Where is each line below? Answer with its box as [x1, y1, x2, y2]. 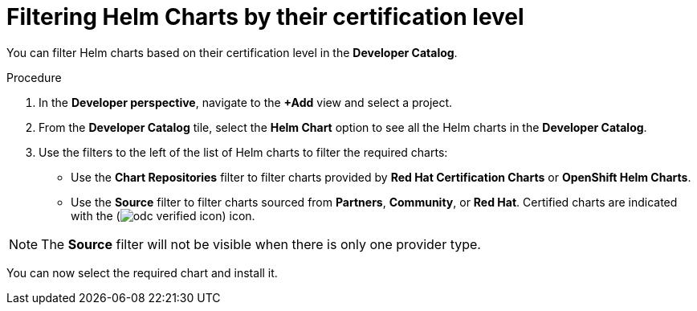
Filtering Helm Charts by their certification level [6, 3, 524, 31]
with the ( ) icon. [71, 208, 255, 223]
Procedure [6, 70, 62, 84]
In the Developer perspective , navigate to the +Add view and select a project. [39, 95, 453, 109]
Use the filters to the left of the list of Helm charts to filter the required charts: [39, 145, 448, 159]
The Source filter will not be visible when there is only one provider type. [41, 235, 481, 252]
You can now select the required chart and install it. [6, 265, 278, 280]
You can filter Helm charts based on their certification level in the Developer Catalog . [6, 45, 458, 59]
